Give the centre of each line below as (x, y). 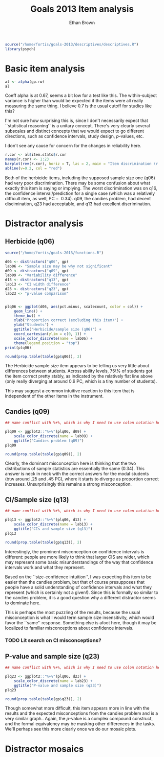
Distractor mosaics (44, 749)
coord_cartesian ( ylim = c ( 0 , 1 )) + (50, 334)
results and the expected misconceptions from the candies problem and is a (82, 713)
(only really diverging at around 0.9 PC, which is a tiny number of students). (81, 381)
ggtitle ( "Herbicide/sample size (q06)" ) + (58, 330)
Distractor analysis (44, 224)
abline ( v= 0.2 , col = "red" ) (34, 168)
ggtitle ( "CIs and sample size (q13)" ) (53, 529)
